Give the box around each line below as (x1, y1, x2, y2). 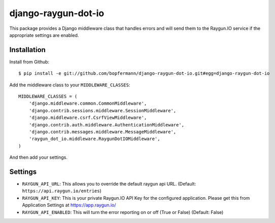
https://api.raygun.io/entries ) (22, 188, 101, 194)
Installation (9, 46, 46, 54)
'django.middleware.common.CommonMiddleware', (28, 101, 147, 106)
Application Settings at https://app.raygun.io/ (22, 202, 116, 208)
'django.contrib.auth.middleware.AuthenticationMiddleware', (28, 122, 185, 127)
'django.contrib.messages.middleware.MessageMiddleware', (28, 129, 177, 135)
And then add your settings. (9, 154, 68, 160)
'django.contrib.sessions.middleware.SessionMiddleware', (28, 108, 177, 113)
